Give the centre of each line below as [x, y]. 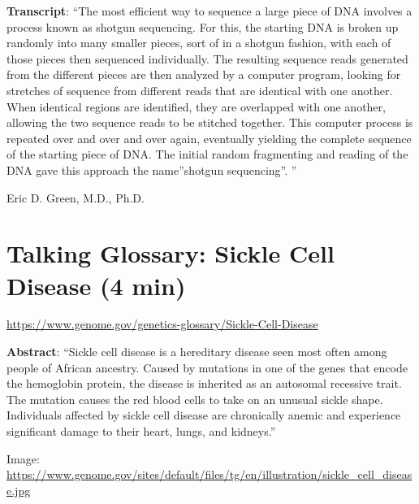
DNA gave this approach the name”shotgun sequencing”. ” [152, 169]
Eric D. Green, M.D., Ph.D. [76, 197]
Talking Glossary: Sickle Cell [171, 253]
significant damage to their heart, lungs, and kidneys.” [141, 431]
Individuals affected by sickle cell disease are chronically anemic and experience [204, 415]
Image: [23, 458]
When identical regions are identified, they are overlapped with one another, [196, 106]
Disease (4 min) [96, 285]
